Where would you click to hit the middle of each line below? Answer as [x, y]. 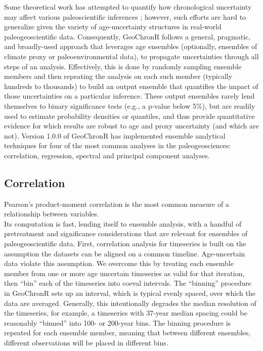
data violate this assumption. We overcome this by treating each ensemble [119, 263]
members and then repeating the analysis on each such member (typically [118, 76]
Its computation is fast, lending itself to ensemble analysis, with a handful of [123, 223]
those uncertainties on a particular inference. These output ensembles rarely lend [129, 96]
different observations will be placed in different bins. [86, 343]
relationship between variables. [52, 214]
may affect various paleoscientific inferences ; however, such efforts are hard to [125, 16]
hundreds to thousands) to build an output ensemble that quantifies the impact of [131, 86]
